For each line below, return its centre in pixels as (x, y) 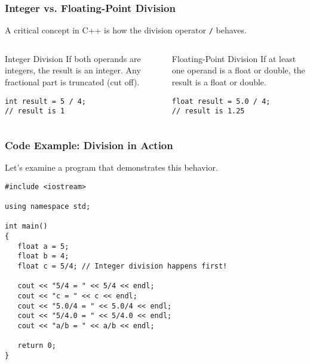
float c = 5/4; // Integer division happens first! (122, 266)
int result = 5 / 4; (46, 101)
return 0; (37, 346)
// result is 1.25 (208, 111)
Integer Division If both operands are (73, 58)
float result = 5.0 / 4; (221, 101)
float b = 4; (43, 256)
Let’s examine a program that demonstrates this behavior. (111, 167)
